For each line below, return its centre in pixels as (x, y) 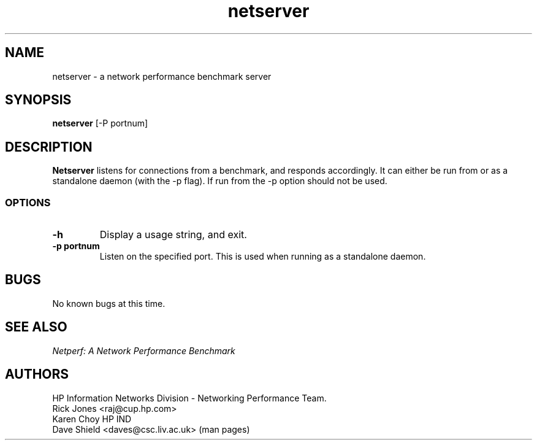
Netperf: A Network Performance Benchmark (144, 350)
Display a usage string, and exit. (173, 235)
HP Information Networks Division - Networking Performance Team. (189, 398)
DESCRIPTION (49, 147)
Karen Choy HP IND (92, 419)
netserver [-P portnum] (100, 123)
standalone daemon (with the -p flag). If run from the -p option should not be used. (220, 181)
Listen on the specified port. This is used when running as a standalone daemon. (263, 257)
